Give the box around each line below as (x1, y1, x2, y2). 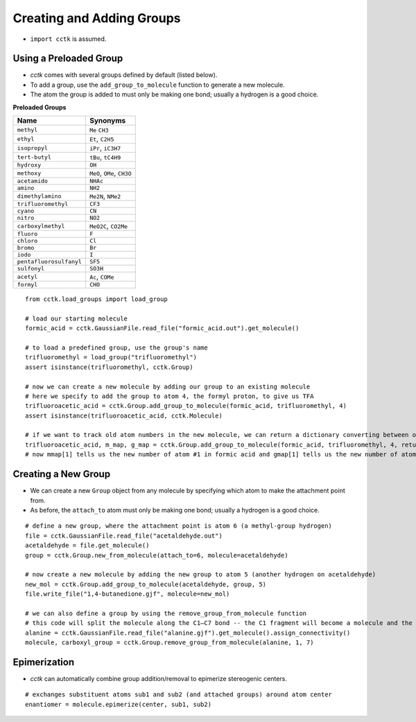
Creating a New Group (12, 468, 111, 480)
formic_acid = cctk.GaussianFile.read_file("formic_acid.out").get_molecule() (25, 325, 300, 332)
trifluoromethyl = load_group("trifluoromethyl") (25, 354, 198, 361)
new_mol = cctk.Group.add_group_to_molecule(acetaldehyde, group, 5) (25, 580, 267, 588)
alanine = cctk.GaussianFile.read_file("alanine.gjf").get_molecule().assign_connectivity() (25, 628, 351, 637)
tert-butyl (17, 153, 52, 161)
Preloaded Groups (12, 103, 67, 111)
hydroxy (17, 162, 42, 169)
